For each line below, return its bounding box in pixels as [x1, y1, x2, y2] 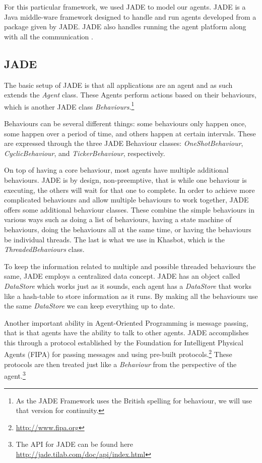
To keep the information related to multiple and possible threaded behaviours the [4, 261, 256, 271]
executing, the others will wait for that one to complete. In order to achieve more [4, 184, 255, 195]
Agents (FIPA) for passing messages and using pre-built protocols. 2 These [4, 347, 232, 359]
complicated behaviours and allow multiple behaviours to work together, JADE [4, 194, 249, 205]
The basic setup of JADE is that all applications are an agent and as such [4, 79, 233, 90]
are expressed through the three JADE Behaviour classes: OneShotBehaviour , [4, 138, 243, 148]
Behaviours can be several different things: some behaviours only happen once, [4, 118, 247, 129]
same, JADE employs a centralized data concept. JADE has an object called [4, 271, 240, 281]
